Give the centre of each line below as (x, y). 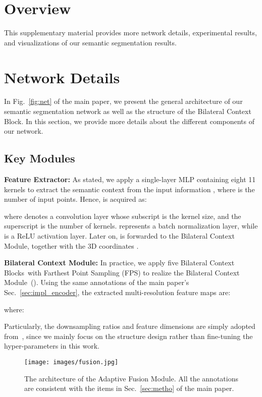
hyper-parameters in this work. (52, 346)
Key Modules (40, 158)
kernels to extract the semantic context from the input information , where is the (129, 189)
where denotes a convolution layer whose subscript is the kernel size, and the (123, 216)
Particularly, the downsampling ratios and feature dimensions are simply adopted (130, 326)
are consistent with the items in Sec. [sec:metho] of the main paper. (129, 388)
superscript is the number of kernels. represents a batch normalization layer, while (131, 226)
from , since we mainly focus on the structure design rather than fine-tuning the (128, 336)
